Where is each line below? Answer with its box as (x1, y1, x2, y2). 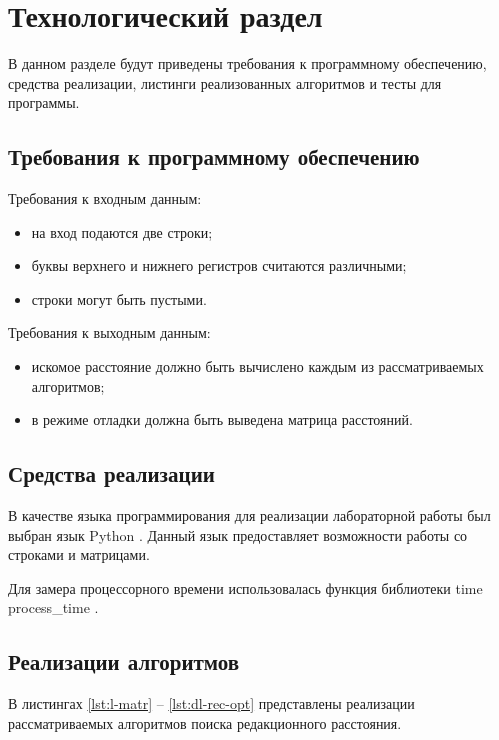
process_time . (8, 597, 99, 618)
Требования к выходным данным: (8, 322, 211, 343)
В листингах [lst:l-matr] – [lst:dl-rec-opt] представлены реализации (8, 693, 415, 714)
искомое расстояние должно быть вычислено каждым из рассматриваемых (31, 356, 484, 377)
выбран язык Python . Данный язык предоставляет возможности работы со (8, 524, 468, 545)
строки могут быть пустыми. (31, 288, 207, 309)
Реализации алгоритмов (8, 646, 240, 677)
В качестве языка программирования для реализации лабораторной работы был (8, 505, 491, 526)
